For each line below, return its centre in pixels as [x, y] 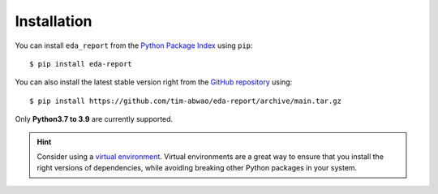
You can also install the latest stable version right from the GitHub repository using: [154, 82]
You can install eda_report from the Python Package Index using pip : [134, 45]
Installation [54, 21]
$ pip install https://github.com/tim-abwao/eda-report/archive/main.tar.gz [186, 101]
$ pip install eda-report [81, 64]
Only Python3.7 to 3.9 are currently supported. [94, 119]
